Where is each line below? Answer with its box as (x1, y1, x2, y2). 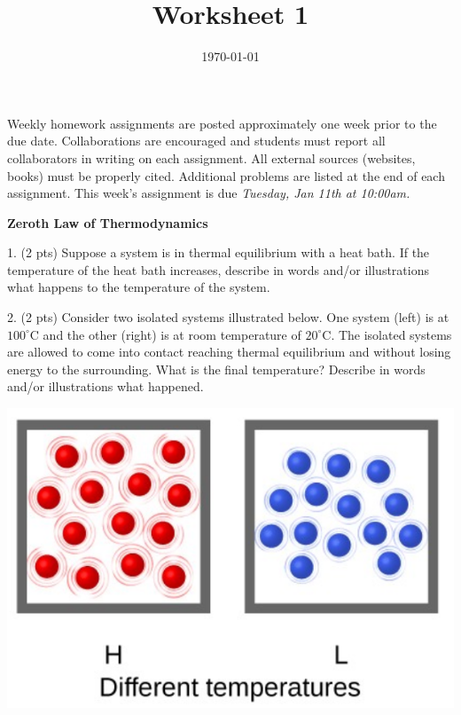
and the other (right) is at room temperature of (43, 325, 301, 343)
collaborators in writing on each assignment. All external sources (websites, (7, 148, 416, 167)
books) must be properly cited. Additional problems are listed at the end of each (7, 166, 445, 185)
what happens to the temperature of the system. (7, 278, 270, 296)
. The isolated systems (331, 325, 452, 343)
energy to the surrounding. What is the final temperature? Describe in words (7, 359, 426, 378)
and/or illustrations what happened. (7, 377, 204, 396)
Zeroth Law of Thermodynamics (7, 213, 208, 232)
